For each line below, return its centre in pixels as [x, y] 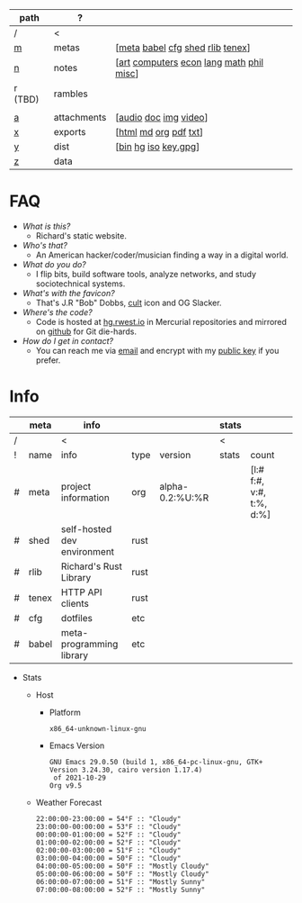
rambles [71, 94]
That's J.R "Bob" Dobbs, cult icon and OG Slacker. [129, 303]
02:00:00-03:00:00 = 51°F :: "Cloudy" [108, 850]
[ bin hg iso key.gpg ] [158, 146]
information [85, 497]
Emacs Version [77, 745]
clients [75, 603]
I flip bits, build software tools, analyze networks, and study [146, 274]
